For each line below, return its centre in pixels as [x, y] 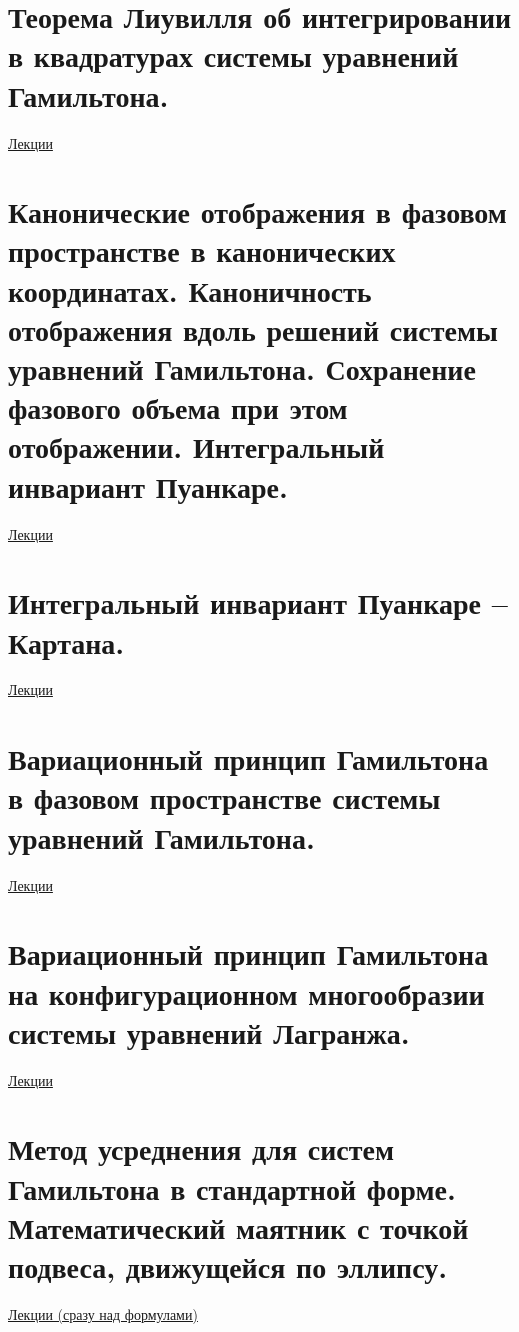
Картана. [66, 641]
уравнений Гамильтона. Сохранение [242, 368]
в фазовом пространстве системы [224, 797]
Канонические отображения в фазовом [257, 211]
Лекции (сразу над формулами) [103, 1313]
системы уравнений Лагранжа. [209, 1031]
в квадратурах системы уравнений [233, 55]
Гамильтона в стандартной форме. [232, 1187]
